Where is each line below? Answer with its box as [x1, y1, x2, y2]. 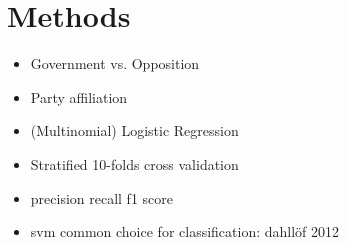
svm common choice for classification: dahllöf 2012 [30, 221, 340, 242]
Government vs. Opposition [30, 53, 200, 74]
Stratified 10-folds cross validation [30, 153, 239, 174]
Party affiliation [30, 86, 128, 107]
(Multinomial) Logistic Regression [30, 120, 239, 141]
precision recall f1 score [30, 187, 173, 208]
